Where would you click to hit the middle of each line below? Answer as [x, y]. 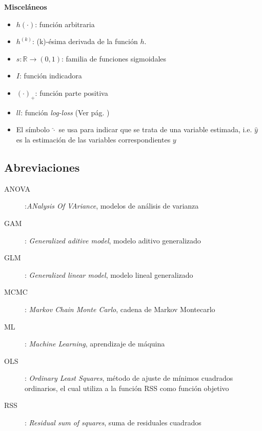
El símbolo [33, 129]
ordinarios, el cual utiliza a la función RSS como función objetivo [127, 388]
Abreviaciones [42, 167]
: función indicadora [51, 76]
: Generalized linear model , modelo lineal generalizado [109, 274]
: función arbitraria [65, 24]
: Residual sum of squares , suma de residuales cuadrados [113, 423]
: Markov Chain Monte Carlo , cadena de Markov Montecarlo [120, 309]
